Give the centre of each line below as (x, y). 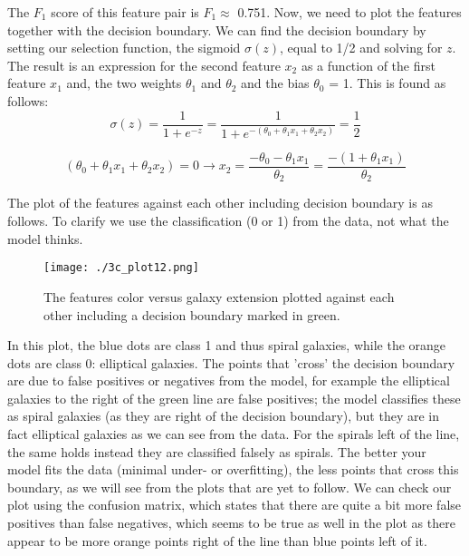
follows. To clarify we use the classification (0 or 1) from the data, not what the (228, 221)
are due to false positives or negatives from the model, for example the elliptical (229, 380)
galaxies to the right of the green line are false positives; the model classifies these (234, 398)
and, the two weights (124, 83)
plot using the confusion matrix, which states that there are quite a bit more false (234, 505)
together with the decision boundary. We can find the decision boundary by (217, 29)
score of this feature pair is (125, 12)
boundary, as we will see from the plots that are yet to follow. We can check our (230, 487)
